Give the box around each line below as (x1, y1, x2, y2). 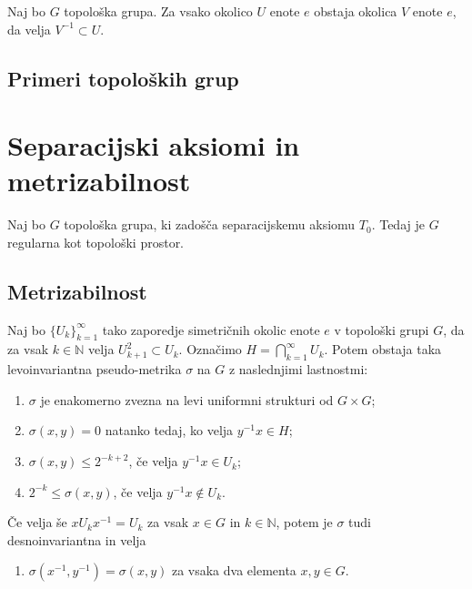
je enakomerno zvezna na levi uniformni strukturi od (40, 390, 334, 409)
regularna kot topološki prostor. (7, 232, 185, 251)
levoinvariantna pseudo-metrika (7, 360, 182, 379)
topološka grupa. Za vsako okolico (64, 2, 253, 20)
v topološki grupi (334, 320, 429, 339)
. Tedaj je (371, 215, 425, 234)
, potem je (276, 513, 333, 532)
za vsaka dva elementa (171, 561, 296, 580)
